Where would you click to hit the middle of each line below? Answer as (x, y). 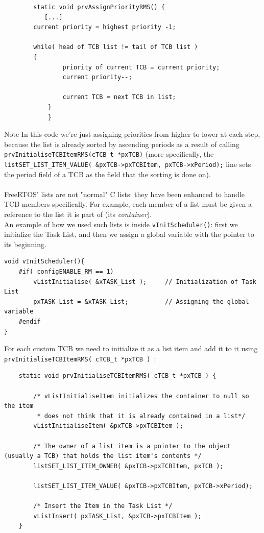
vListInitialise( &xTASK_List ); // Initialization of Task (145, 282)
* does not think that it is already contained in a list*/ (141, 416)
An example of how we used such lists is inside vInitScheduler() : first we (121, 224)
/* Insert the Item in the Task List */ (103, 506)
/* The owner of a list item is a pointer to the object (132, 446)
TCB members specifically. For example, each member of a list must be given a (128, 204)
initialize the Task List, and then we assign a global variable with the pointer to (129, 234)
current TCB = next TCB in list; (119, 97)
